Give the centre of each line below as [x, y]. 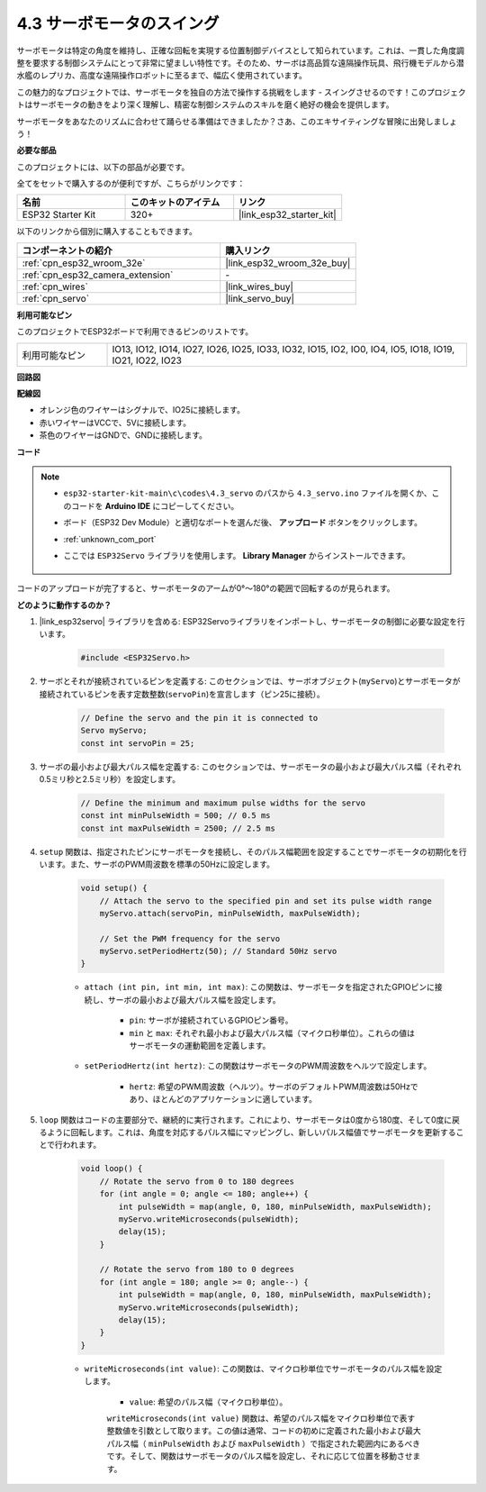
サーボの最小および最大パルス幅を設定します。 [194, 999]
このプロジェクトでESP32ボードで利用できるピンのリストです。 [135, 332]
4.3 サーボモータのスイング [118, 23]
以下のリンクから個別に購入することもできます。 [107, 232]
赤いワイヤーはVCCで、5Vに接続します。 [115, 423]
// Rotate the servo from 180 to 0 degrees [197, 1269]
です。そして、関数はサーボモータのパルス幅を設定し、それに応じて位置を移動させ [260, 1456]
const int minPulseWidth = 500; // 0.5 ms [175, 816]
